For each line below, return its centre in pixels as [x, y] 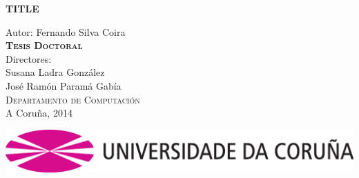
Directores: [29, 58]
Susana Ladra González [55, 72]
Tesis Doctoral [44, 45]
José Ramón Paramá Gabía [64, 85]
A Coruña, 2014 [39, 113]
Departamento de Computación [73, 99]
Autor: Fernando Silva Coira [66, 31]
